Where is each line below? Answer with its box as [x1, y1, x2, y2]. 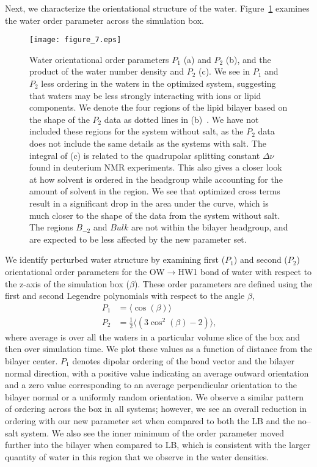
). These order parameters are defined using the [134, 277, 313, 290]
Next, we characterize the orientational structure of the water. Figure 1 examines [5, 2, 310, 14]
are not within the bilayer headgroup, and [131, 221, 288, 233]
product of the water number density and [29, 65, 184, 78]
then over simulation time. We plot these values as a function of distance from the [5, 342, 312, 355]
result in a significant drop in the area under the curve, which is [29, 196, 269, 209]
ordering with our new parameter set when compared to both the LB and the [5, 414, 295, 427]
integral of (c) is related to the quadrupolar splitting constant [29, 149, 260, 161]
